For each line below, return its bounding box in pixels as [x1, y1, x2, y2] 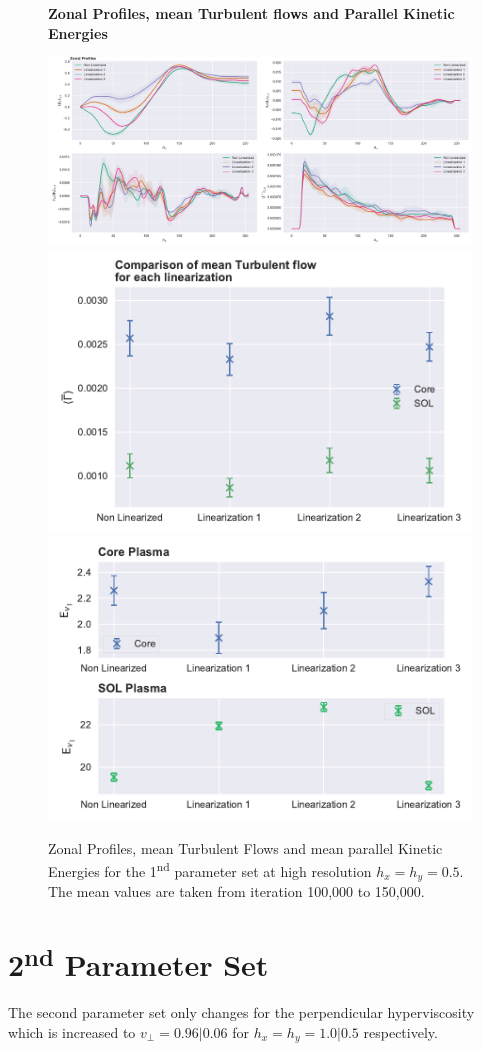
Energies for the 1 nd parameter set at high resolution [48, 858, 372, 881]
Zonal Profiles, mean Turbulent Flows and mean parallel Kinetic [48, 837, 443, 858]
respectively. [363, 1022, 438, 1043]
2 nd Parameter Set [8, 940, 269, 985]
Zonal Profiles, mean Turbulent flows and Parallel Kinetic [48, 3, 455, 23]
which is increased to [8, 1022, 136, 1043]
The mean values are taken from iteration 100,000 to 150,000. [48, 881, 425, 902]
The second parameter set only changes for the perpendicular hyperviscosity [8, 1002, 475, 1023]
